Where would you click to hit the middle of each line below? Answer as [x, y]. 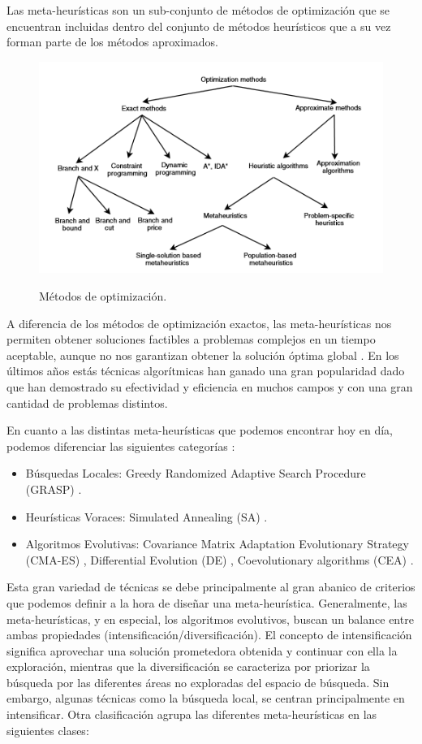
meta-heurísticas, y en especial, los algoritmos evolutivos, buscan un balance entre [210, 619]
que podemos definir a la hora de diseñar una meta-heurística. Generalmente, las [207, 602]
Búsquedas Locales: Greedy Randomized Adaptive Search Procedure [196, 473]
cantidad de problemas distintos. [87, 402]
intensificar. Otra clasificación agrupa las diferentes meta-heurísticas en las [192, 714]
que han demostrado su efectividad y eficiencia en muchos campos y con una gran [210, 386]
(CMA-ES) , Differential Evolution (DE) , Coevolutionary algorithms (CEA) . [220, 559]
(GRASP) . [54, 489]
